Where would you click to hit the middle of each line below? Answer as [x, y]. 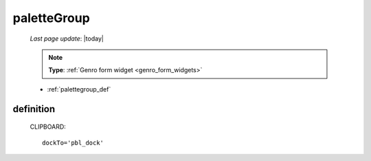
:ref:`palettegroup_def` [79, 89]
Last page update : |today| [67, 39]
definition [34, 109]
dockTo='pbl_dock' [73, 142]
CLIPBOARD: [48, 127]
